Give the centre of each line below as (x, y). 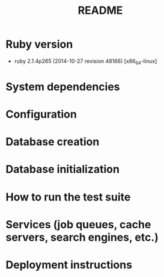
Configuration (41, 114)
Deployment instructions (69, 265)
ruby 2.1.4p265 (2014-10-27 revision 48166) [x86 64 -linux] (86, 62)
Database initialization (62, 170)
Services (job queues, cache (78, 224)
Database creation (53, 142)
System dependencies (63, 86)
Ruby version (39, 44)
